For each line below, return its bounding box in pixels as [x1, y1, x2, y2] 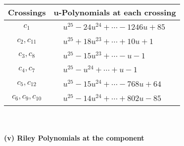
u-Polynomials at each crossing [53, 6, 176, 18]
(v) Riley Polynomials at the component [4, 133, 144, 143]
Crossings [8, 6, 46, 18]
